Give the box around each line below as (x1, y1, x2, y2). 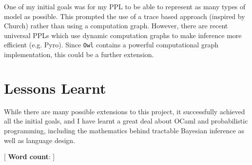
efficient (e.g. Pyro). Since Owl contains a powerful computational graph (4, 40, 218, 50)
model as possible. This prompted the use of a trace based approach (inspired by (4, 11, 245, 21)
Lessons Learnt (4, 78, 106, 98)
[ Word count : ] (4, 151, 55, 162)
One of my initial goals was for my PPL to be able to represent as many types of (4, 1, 246, 11)
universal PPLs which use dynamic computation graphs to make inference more (4, 30, 242, 40)
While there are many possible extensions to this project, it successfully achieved (4, 106, 245, 116)
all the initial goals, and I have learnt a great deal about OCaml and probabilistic (4, 116, 248, 126)
